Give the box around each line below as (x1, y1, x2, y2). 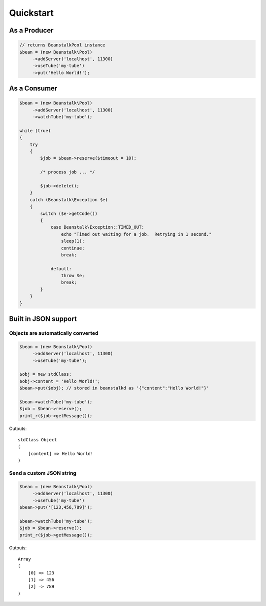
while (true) (19, 128, 51, 133)
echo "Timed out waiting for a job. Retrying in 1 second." (61, 231, 212, 237)
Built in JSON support (9, 315, 77, 323)
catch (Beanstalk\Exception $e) (30, 197, 108, 202)
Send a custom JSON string (9, 470, 76, 477)
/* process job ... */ (40, 169, 96, 175)
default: (50, 266, 72, 271)
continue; (61, 245, 85, 251)
